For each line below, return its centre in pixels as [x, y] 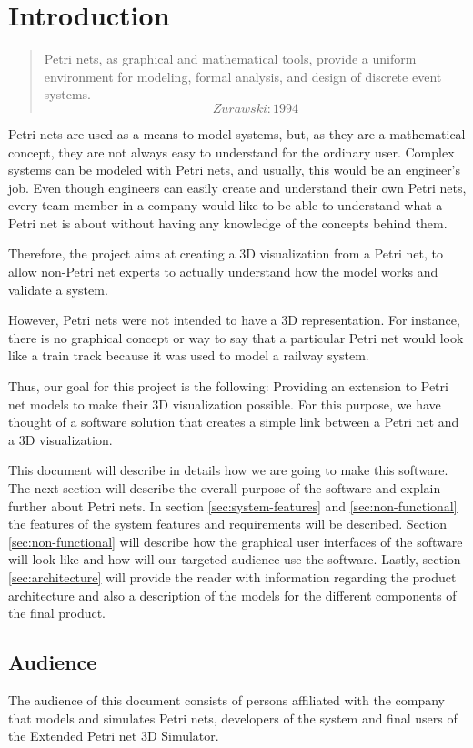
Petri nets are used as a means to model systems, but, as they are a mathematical [237, 133]
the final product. [57, 613]
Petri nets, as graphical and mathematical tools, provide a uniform [230, 59]
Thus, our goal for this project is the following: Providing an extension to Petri [228, 386]
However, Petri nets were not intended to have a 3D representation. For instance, [234, 320]
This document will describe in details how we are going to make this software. [228, 470]
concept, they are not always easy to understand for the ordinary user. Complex [231, 152]
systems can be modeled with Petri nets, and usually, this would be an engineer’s [235, 170]
